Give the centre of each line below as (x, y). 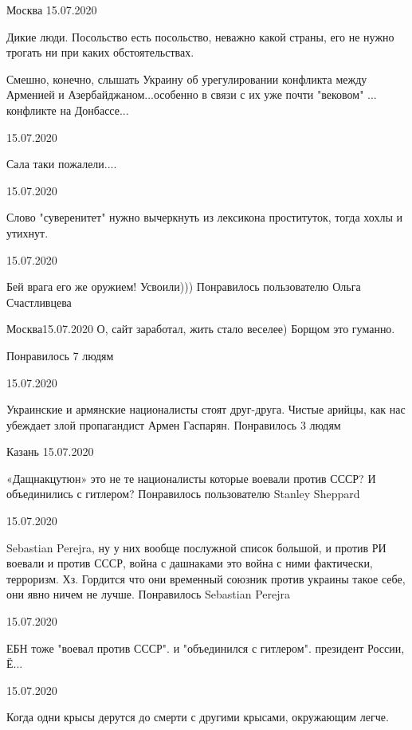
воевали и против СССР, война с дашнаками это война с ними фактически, (190, 563)
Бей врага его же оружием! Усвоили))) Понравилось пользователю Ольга (184, 287)
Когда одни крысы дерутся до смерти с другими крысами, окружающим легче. (198, 717)
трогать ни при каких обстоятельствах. (100, 52)
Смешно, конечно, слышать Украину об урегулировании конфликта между (187, 78)
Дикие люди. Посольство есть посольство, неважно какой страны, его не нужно (200, 36)
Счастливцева (39, 302)
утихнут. (27, 232)
